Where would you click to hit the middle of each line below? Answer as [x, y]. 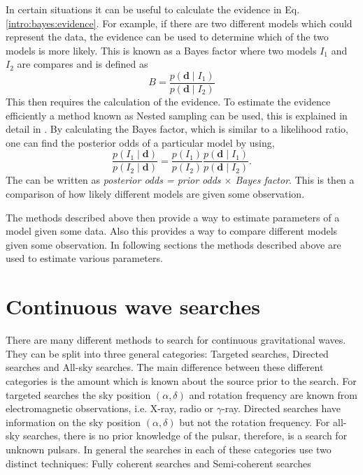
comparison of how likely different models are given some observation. [155, 194]
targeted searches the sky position [78, 394]
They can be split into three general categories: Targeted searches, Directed [167, 353]
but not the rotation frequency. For [255, 422]
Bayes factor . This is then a [295, 180]
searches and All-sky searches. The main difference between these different [165, 367]
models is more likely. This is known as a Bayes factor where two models [161, 50]
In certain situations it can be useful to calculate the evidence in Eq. [153, 9]
